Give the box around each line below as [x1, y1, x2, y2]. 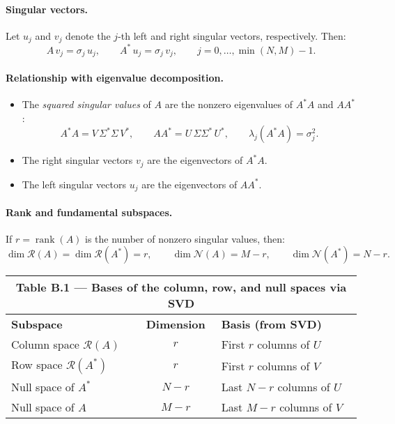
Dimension [146, 316, 206, 333]
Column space [11, 336, 79, 353]
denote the [65, 28, 111, 43]
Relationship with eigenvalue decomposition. [6, 70, 224, 84]
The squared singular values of [22, 97, 151, 111]
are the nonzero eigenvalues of [164, 97, 293, 111]
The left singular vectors [22, 176, 126, 191]
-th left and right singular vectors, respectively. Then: [118, 28, 346, 43]
